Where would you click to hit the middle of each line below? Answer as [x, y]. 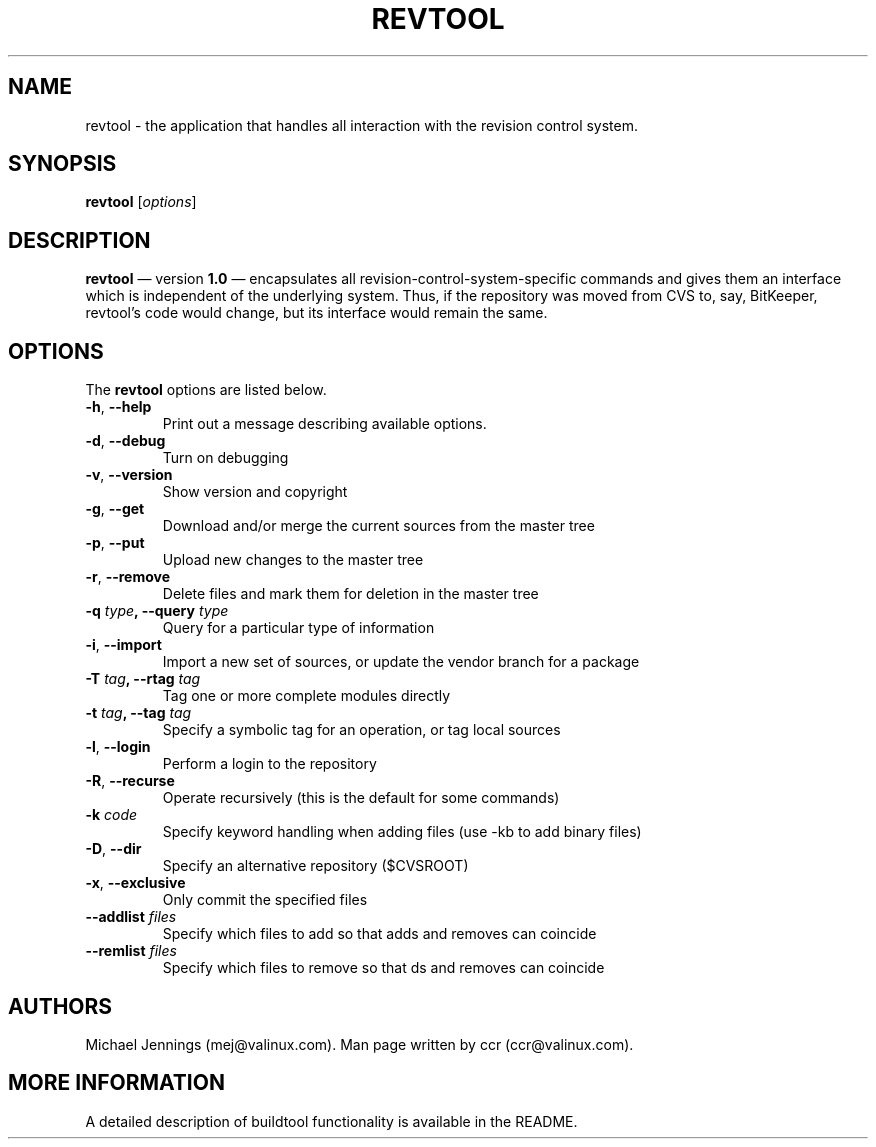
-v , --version [129, 475]
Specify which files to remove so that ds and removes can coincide [383, 968]
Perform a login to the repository [269, 764]
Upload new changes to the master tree [293, 560]
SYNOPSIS [62, 164]
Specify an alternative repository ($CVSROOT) [315, 866]
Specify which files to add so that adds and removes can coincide [379, 934]
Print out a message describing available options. [324, 424]
